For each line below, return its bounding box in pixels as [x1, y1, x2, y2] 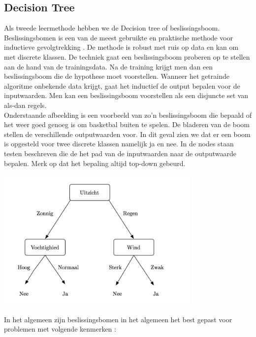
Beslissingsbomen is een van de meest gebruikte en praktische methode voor [4, 32, 233, 42]
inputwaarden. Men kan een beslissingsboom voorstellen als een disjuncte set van [4, 90, 249, 101]
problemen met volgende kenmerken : [4, 324, 116, 334]
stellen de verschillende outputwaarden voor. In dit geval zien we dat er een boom [4, 129, 251, 139]
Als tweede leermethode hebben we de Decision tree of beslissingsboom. [4, 23, 220, 33]
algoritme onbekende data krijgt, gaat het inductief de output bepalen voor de [4, 80, 240, 91]
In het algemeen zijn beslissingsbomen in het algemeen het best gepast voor [4, 314, 232, 324]
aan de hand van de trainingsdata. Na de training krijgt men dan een [4, 61, 213, 71]
